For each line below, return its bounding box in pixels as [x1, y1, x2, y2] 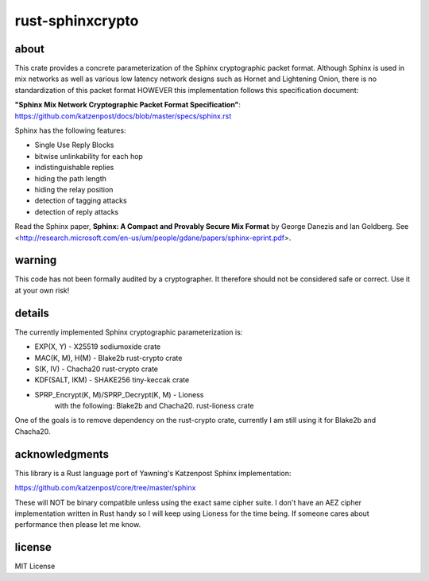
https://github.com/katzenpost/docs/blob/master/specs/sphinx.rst [14, 111, 232, 121]
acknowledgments [14, 447, 109, 461]
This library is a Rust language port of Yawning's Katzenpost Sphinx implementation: [14, 468, 292, 478]
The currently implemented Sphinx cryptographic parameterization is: [14, 327, 243, 337]
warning [14, 254, 57, 267]
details [14, 306, 49, 320]
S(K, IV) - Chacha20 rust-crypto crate [34, 364, 159, 374]
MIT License [14, 561, 56, 571]
